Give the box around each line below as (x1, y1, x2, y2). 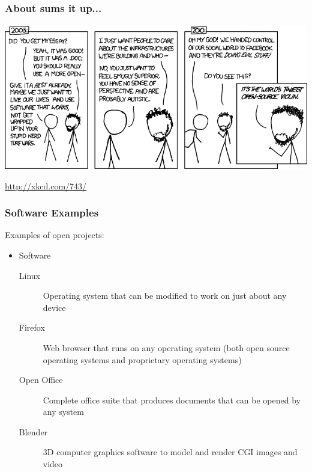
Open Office (19, 373, 63, 386)
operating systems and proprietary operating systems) (43, 353, 242, 366)
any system (43, 405, 84, 418)
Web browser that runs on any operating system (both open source (43, 341, 290, 354)
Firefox (19, 321, 45, 334)
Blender (19, 425, 48, 438)
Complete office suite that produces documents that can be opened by (43, 393, 301, 406)
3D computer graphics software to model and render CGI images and (43, 446, 298, 458)
